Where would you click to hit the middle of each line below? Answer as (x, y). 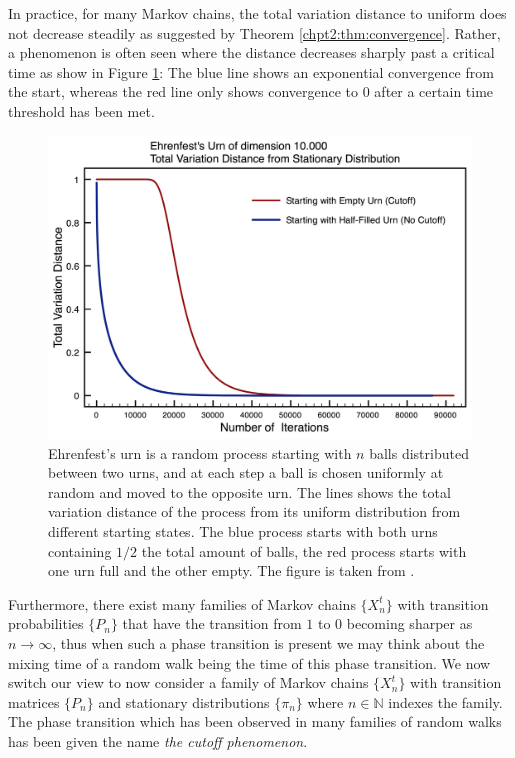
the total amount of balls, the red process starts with (304, 550)
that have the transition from (212, 623)
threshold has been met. (81, 110)
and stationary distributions (184, 701)
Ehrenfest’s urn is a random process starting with (200, 452)
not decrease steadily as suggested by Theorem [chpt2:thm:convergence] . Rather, (254, 32)
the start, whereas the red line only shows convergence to (183, 91)
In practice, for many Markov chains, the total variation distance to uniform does (257, 13)
